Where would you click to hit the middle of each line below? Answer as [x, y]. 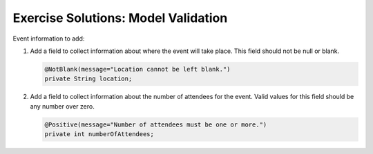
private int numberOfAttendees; [99, 134]
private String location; [88, 79]
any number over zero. [62, 106]
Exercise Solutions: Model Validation [120, 18]
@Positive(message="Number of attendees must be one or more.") [156, 124]
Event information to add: [49, 38]
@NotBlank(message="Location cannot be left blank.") [137, 69]
